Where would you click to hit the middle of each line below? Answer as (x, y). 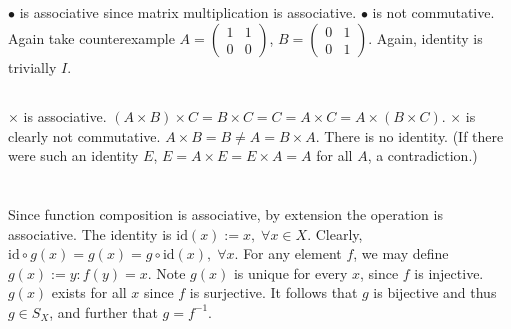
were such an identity (73, 155)
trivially (32, 66)
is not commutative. (433, 12)
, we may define (401, 253)
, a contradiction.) (422, 155)
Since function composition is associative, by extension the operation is (225, 213)
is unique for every (290, 272)
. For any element (288, 253)
